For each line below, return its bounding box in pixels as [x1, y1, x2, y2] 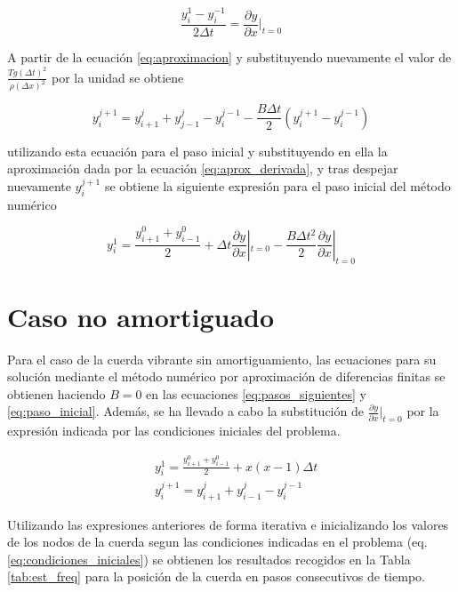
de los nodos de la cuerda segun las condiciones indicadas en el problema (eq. [7, 532, 428, 551]
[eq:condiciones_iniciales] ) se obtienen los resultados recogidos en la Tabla [7, 549, 411, 568]
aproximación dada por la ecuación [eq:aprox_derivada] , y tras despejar [7, 159, 398, 178]
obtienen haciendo [7, 384, 106, 403]
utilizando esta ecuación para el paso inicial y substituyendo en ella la [7, 141, 388, 160]
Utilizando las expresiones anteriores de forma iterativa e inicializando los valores [7, 515, 449, 533]
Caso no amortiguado [7, 298, 275, 334]
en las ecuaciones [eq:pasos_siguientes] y [146, 384, 366, 403]
